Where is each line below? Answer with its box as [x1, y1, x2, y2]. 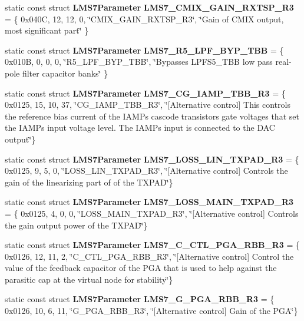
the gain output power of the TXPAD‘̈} [5, 219, 148, 231]
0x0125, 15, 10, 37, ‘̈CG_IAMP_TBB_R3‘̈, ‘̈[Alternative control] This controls [5, 98, 290, 111]
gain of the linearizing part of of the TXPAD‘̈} [5, 176, 173, 188]
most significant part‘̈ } [5, 24, 89, 37]
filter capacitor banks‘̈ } [22, 67, 108, 79]
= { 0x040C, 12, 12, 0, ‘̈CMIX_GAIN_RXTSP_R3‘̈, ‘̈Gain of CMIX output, [5, 12, 284, 25]
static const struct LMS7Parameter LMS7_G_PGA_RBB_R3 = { [5, 293, 275, 305]
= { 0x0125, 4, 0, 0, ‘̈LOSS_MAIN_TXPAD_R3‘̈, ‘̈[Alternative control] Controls [5, 207, 299, 219]
